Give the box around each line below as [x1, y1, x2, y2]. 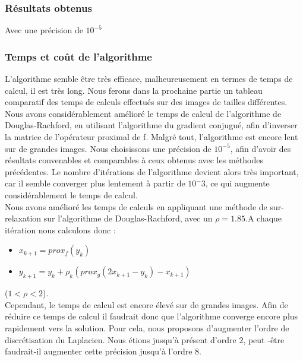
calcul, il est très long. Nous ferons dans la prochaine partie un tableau [5, 84, 263, 96]
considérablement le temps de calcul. [5, 188, 138, 201]
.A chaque [245, 212, 282, 224]
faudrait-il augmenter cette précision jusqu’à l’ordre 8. [5, 345, 201, 357]
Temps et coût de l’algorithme [5, 49, 152, 64]
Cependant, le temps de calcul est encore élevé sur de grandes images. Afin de [5, 298, 288, 311]
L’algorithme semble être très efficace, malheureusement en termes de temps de [5, 72, 293, 85]
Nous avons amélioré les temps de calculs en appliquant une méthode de [5, 200, 267, 213]
